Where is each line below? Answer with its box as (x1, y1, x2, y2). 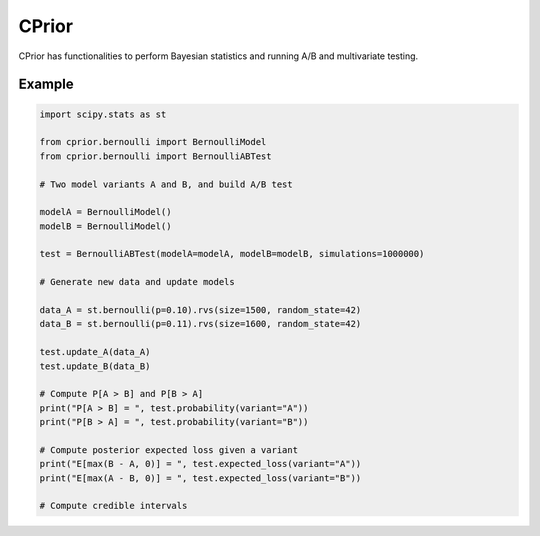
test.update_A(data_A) (39, 346, 151, 358)
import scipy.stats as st (39, 108, 167, 120)
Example (18, 76, 74, 93)
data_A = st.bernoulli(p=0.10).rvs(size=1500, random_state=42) (39, 305, 362, 316)
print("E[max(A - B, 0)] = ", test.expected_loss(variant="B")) (39, 472, 362, 484)
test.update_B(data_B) (39, 360, 151, 372)
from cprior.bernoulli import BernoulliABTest (39, 150, 272, 162)
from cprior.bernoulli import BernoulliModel (39, 136, 267, 148)
